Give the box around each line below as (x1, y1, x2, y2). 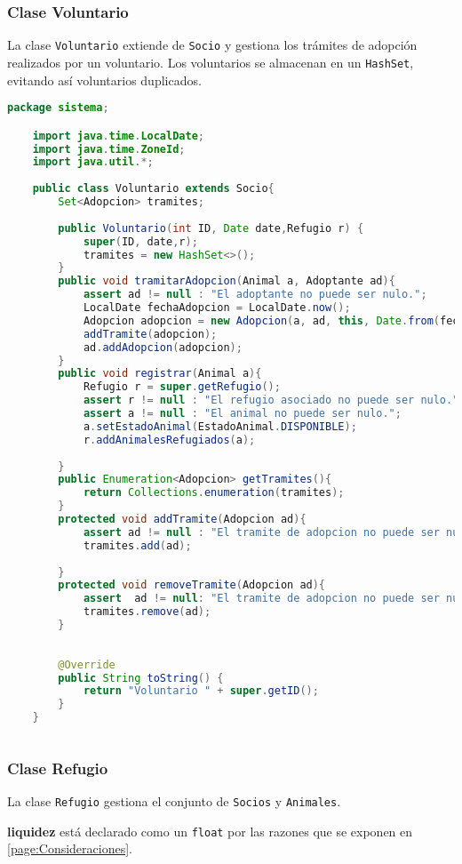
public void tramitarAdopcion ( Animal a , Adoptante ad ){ (58, 275, 395, 288)
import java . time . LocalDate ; (32, 129, 204, 142)
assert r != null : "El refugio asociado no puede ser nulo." (83, 394, 459, 407)
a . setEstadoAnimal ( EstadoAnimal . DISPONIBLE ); (83, 420, 357, 433)
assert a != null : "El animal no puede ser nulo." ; (83, 407, 402, 420)
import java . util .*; (32, 156, 154, 169)
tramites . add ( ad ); (83, 539, 192, 552)
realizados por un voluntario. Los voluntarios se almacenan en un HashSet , (7, 52, 414, 71)
